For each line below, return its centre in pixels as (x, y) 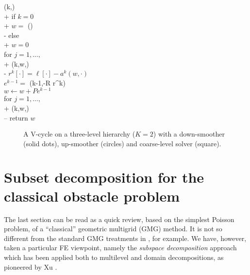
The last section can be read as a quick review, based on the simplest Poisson (119, 219)
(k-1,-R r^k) (47, 82)
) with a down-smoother (189, 134)
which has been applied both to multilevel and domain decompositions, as (114, 257)
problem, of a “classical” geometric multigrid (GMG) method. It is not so (113, 229)
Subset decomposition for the (104, 177)
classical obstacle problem (92, 196)
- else (12, 35)
